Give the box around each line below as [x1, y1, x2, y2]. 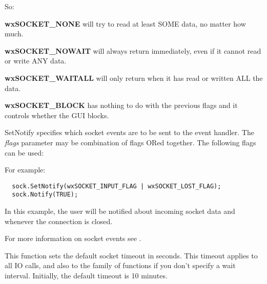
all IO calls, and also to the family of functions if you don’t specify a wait [5, 260, 236, 271]
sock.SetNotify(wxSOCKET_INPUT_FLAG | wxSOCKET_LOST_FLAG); [12, 182, 221, 190]
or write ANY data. [5, 55, 67, 66]
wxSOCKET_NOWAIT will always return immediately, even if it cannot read [5, 45, 261, 56]
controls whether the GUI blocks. [5, 110, 109, 120]
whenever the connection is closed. [5, 215, 113, 226]
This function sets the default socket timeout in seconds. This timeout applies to [5, 250, 258, 260]
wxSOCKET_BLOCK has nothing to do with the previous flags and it [5, 100, 238, 111]
